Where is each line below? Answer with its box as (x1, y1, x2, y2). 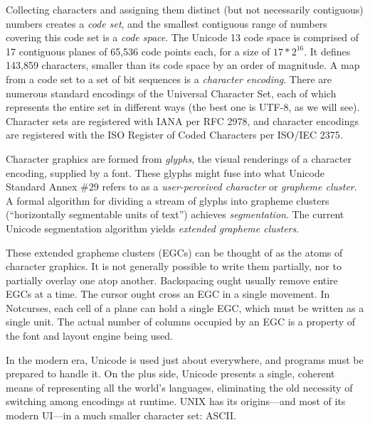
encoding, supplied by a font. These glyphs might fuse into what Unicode (6, 165, 324, 180)
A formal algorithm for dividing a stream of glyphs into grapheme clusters (6, 193, 329, 208)
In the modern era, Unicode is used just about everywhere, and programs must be (6, 352, 364, 367)
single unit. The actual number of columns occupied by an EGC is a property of (6, 314, 356, 329)
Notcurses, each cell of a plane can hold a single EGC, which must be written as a (6, 300, 364, 315)
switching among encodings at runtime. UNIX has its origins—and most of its (6, 394, 346, 409)
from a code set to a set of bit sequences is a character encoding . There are (6, 71, 332, 86)
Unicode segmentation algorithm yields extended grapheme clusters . (6, 220, 300, 235)
